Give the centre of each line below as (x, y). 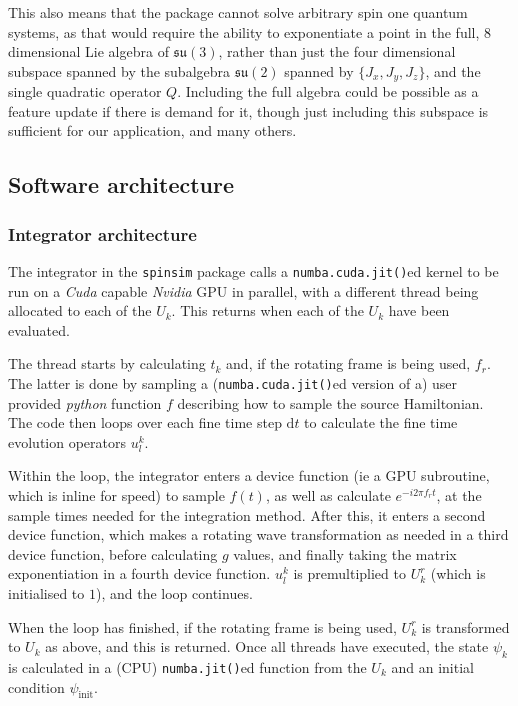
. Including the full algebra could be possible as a (328, 91)
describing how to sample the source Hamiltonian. (330, 402)
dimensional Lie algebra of (88, 51)
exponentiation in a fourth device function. (139, 573)
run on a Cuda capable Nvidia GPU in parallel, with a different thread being (243, 290)
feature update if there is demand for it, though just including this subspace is (248, 110)
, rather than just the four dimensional (337, 51)
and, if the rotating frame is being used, (348, 363)
